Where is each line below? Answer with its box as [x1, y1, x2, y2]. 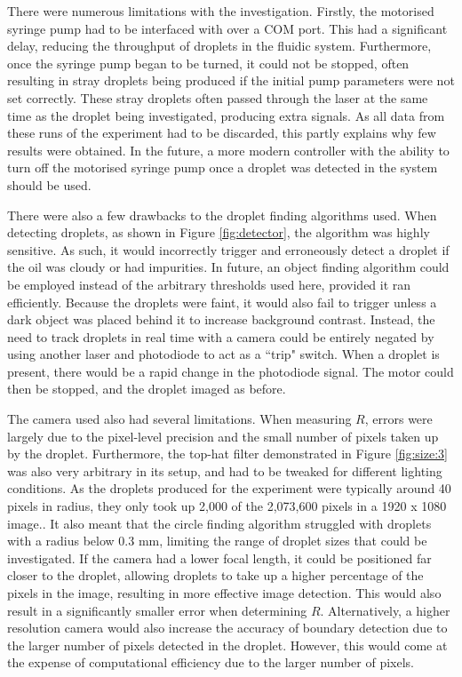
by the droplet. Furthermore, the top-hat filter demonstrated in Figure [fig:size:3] [7, 444, 448, 463]
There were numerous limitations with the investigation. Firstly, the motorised [7, 2, 434, 20]
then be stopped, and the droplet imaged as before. [7, 379, 286, 398]
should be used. [7, 175, 92, 194]
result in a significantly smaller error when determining [7, 601, 307, 619]
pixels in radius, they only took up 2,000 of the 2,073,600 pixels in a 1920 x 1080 [7, 497, 447, 515]
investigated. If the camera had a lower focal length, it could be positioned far [7, 548, 432, 567]
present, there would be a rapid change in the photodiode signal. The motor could [7, 362, 454, 380]
